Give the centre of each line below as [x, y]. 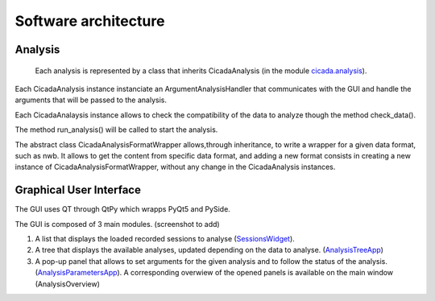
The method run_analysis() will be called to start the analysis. [116, 130]
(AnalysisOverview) [68, 284]
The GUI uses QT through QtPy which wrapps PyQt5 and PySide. [123, 209]
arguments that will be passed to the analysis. [91, 100]
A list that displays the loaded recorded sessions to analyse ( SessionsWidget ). [165, 238]
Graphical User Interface [78, 190]
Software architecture [90, 21]
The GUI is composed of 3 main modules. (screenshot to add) [118, 224]
